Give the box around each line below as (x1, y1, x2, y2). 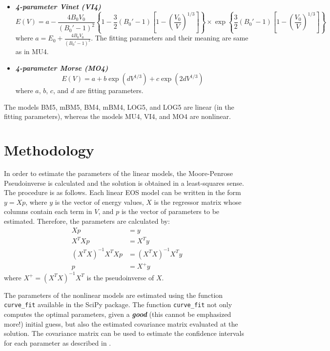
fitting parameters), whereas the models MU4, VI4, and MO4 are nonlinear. (4, 111, 231, 121)
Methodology (4, 140, 94, 160)
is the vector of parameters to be (121, 206, 220, 216)
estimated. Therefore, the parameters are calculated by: (4, 216, 170, 226)
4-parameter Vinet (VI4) (15, 1, 101, 11)
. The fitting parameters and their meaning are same (91, 33, 248, 43)
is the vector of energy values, (55, 196, 144, 207)
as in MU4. (15, 46, 49, 56)
